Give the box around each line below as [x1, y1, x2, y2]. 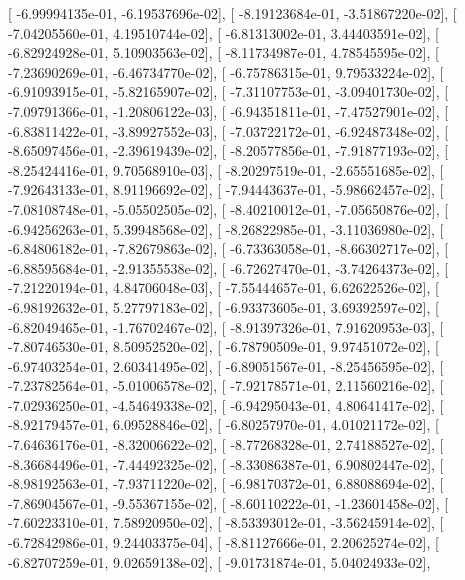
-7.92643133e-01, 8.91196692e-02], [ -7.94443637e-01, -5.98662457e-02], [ [8, 179, 444, 200]
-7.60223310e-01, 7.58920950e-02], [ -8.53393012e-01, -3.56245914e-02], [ [8, 512, 444, 533]
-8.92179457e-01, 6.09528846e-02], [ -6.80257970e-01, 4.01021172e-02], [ [8, 414, 439, 435]
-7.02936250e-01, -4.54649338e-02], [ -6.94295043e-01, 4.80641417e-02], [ [8, 394, 444, 415]
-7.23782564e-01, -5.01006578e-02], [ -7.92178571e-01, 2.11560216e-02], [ [8, 375, 444, 396]
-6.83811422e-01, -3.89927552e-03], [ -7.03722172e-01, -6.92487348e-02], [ [8, 120, 449, 141]
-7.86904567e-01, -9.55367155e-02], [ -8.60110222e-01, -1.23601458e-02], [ [8, 492, 449, 513]
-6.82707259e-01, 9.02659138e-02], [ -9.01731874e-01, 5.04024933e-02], [8, 551, 431, 572]
